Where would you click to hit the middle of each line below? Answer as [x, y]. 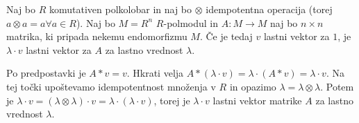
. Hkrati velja [155, 73]
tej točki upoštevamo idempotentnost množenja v [111, 86]
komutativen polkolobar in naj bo [120, 9]
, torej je [172, 100]
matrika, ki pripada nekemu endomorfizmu [97, 36]
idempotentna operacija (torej [269, 9]
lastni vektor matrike [257, 100]
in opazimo [253, 86]
